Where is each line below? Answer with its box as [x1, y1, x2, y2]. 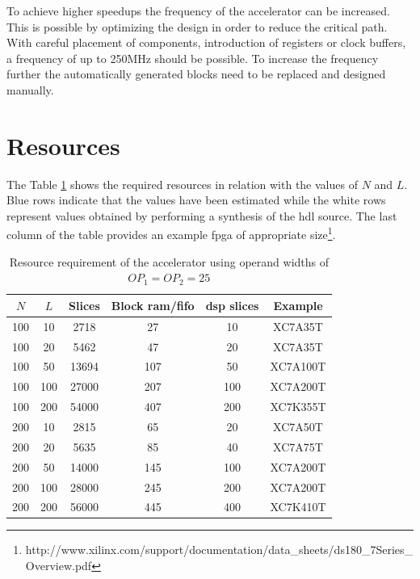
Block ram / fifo [111, 296, 195, 313]
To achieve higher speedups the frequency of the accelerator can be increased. [6, 2, 390, 19]
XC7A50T [273, 417, 323, 434]
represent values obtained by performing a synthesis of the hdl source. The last [6, 207, 397, 224]
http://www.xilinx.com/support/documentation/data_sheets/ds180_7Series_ [25, 541, 414, 558]
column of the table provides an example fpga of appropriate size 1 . [6, 224, 336, 243]
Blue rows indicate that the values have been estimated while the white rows [6, 191, 386, 208]
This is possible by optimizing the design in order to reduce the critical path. [6, 18, 388, 35]
